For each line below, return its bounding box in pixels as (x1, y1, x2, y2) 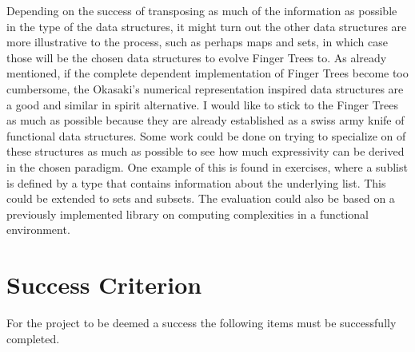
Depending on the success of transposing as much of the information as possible (6, 2, 397, 18)
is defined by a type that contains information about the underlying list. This (6, 174, 386, 191)
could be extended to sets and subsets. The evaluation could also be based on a (6, 190, 395, 207)
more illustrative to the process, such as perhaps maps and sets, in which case (6, 34, 388, 50)
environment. (6, 221, 70, 238)
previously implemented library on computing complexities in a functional (6, 205, 369, 222)
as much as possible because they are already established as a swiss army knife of (6, 112, 405, 129)
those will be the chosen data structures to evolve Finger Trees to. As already (6, 49, 387, 65)
